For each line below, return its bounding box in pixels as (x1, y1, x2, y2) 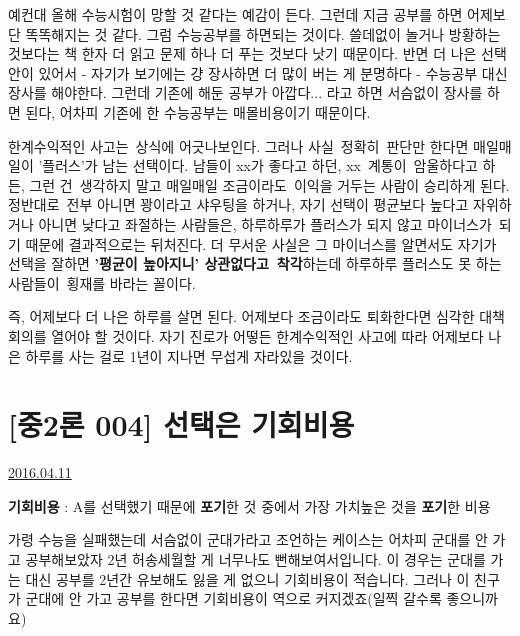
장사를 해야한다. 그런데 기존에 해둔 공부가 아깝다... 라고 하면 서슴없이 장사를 (8, 82, 483, 103)
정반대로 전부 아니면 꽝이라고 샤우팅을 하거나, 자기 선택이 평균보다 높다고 (8, 194, 469, 215)
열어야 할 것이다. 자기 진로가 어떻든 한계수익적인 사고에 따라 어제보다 (51, 325, 484, 346)
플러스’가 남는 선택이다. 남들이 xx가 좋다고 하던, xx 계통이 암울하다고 (42, 155, 478, 176)
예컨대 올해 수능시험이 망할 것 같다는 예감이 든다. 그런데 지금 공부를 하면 (8, 4, 463, 24)
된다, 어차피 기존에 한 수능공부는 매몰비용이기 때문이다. (25, 101, 371, 122)
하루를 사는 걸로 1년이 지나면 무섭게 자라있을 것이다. (25, 345, 353, 366)
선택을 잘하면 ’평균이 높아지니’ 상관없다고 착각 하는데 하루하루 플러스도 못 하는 (8, 253, 502, 274)
